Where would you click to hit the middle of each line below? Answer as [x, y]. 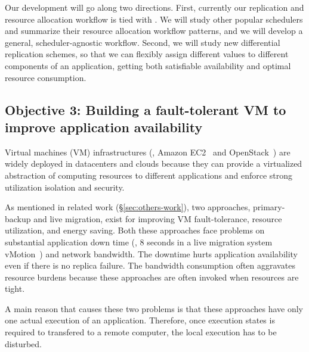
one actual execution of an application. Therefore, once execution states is [140, 320]
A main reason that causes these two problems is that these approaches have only [154, 308]
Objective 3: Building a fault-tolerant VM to [146, 109]
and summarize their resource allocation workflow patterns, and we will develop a [154, 31]
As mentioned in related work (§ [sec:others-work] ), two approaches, [128, 207]
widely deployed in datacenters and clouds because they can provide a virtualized [154, 163]
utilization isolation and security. [65, 187]
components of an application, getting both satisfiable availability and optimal [148, 65]
